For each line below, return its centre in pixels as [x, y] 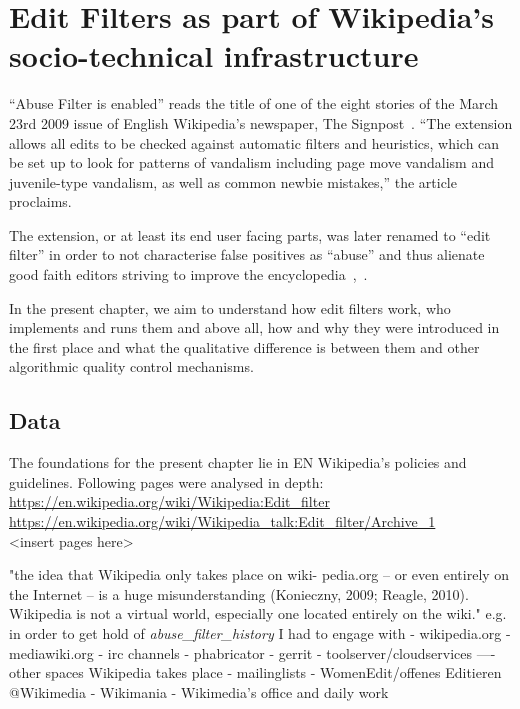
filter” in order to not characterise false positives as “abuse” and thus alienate [247, 254]
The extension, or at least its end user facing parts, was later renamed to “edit [250, 234]
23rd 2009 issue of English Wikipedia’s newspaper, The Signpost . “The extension [261, 122]
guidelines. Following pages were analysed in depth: [166, 481]
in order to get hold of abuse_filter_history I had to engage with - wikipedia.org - [260, 632]
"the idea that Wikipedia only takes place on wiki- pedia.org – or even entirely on [259, 574]
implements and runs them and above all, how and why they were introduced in [254, 327]
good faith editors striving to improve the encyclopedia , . [188, 274]
